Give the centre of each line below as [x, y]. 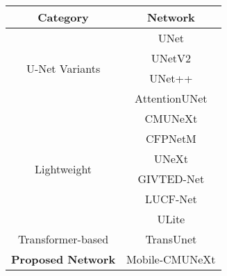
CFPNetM [171, 138]
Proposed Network [64, 259]
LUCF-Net [171, 199]
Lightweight [64, 169]
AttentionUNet [171, 98]
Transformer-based [64, 239]
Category [63, 17]
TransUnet [171, 239]
